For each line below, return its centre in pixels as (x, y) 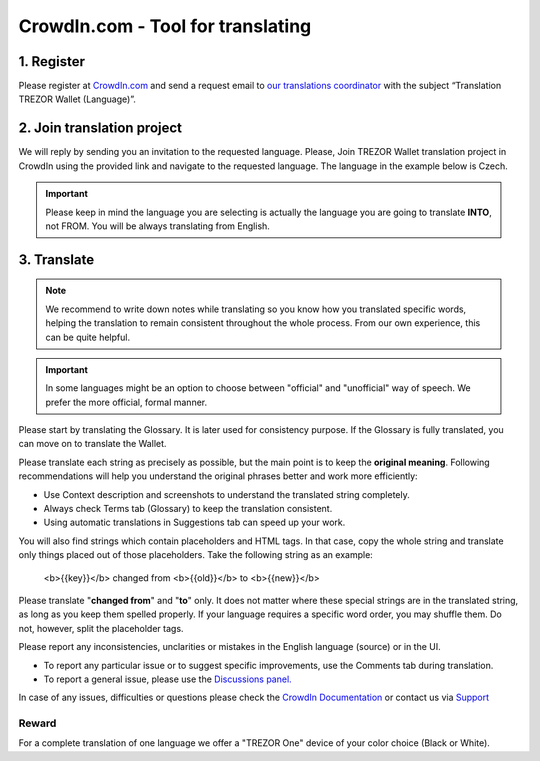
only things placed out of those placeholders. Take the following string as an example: (196, 555)
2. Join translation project (100, 128)
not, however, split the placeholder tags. (101, 628)
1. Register (51, 61)
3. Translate (56, 259)
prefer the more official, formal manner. (126, 402)
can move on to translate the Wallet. (92, 444)
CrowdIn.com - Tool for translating (165, 26)
